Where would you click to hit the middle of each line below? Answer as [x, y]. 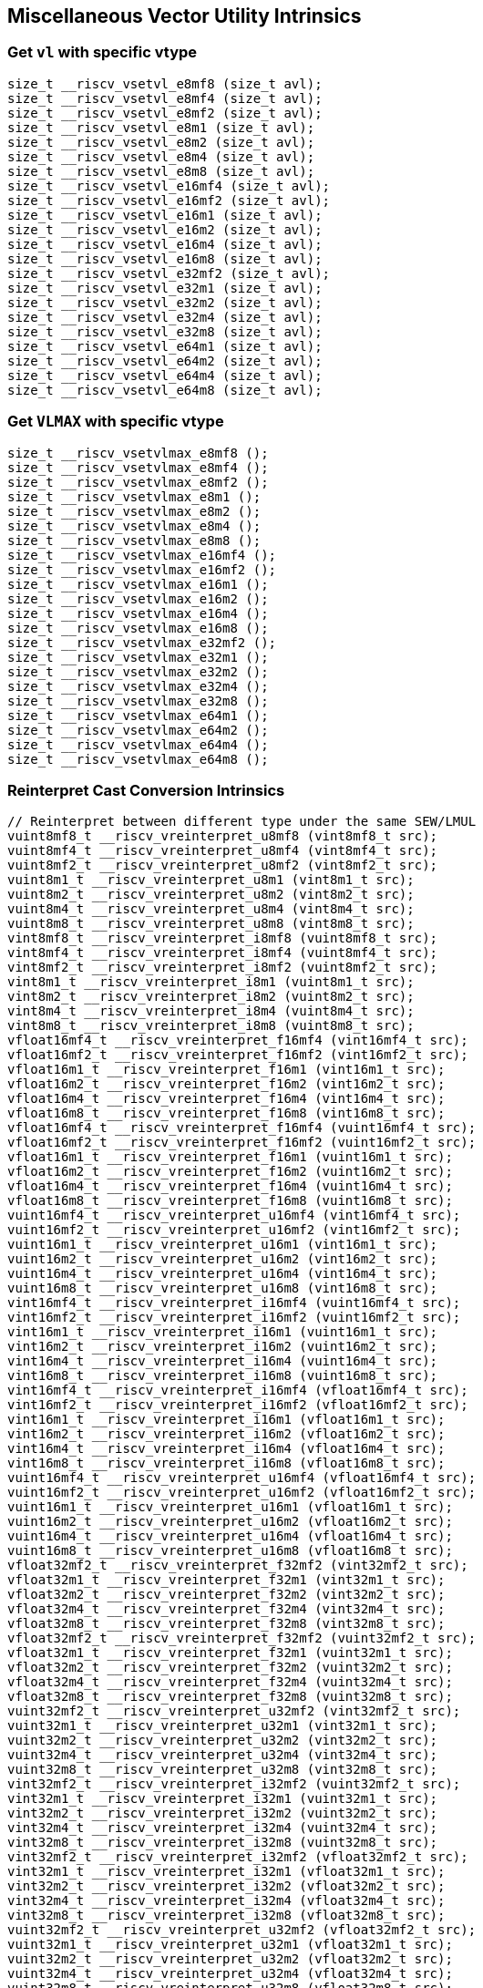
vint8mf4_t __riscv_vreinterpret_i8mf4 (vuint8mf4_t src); [223, 953]
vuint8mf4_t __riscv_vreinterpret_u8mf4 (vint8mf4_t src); [223, 851]
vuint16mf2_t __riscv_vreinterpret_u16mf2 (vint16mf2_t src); [234, 1230]
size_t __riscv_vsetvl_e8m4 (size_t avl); [161, 156]
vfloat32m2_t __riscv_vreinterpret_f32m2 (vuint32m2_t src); [230, 1668]
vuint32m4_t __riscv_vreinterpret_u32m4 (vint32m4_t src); [223, 1755]
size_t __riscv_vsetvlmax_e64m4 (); [138, 744]
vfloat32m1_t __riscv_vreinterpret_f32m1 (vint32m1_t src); [226, 1580]
